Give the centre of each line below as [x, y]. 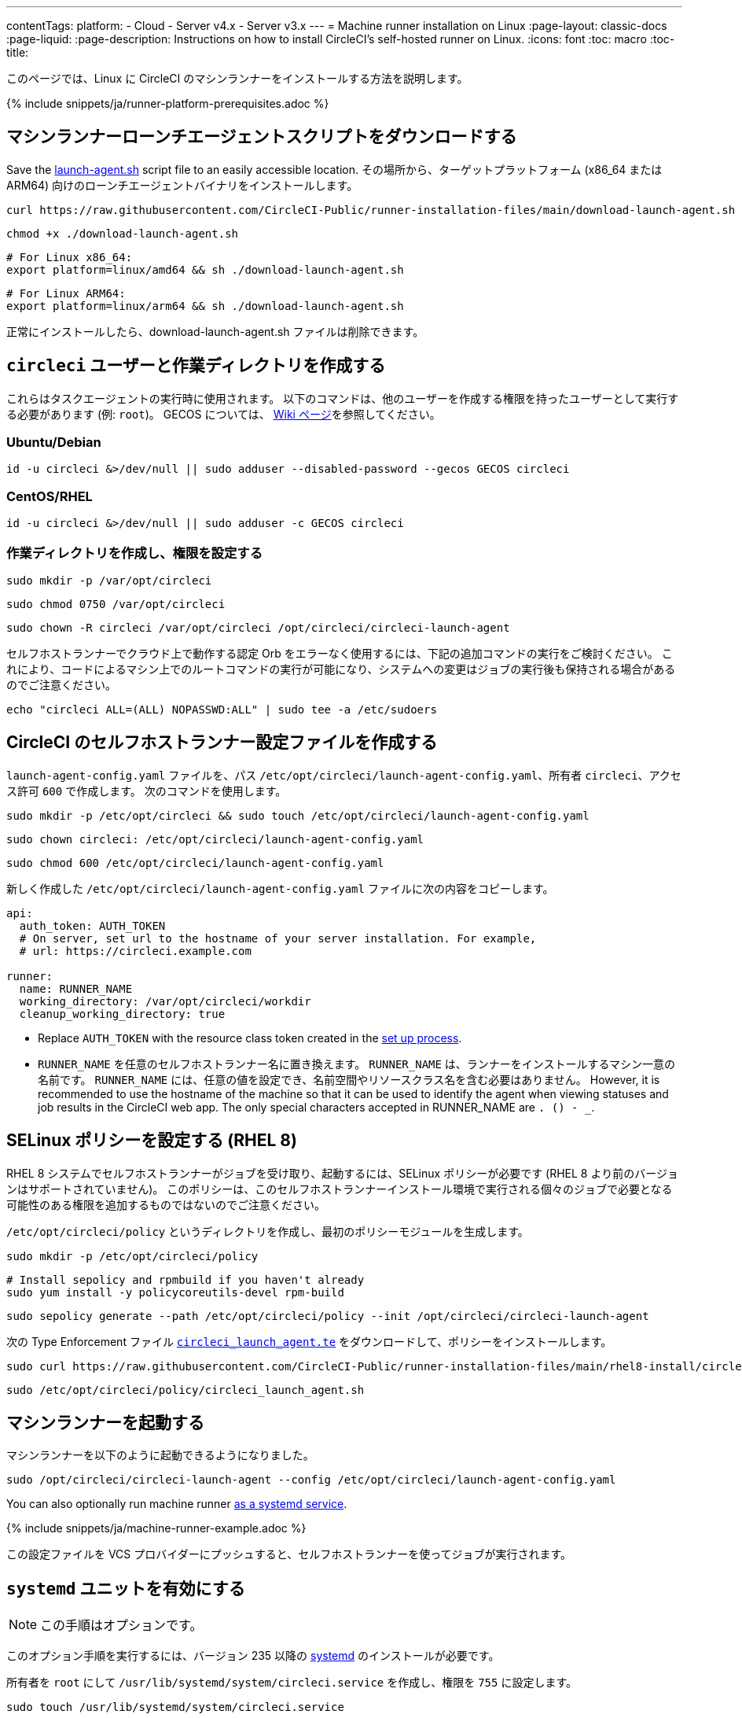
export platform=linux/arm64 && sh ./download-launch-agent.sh [205, 306]
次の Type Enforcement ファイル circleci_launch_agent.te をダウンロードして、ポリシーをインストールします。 [309, 1341]
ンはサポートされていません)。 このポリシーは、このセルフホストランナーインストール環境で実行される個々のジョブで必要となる [340, 1189]
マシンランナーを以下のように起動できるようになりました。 [160, 1455]
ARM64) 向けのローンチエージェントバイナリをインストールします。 [182, 185]
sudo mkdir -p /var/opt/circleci [109, 580]
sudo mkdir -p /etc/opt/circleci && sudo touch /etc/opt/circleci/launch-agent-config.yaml [298, 815]
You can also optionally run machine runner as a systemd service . [177, 1504]
